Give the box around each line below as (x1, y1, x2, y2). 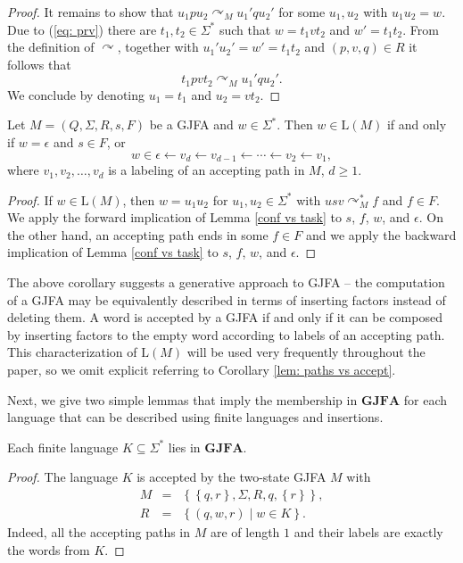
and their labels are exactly (294, 523, 443, 542)
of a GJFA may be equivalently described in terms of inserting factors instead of (7, 290, 446, 309)
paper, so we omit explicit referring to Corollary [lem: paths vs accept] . (7, 360, 396, 378)
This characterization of (7, 343, 137, 361)
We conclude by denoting (7, 85, 145, 103)
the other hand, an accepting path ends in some (7, 225, 269, 244)
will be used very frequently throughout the (186, 343, 426, 361)
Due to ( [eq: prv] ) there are (7, 20, 157, 38)
